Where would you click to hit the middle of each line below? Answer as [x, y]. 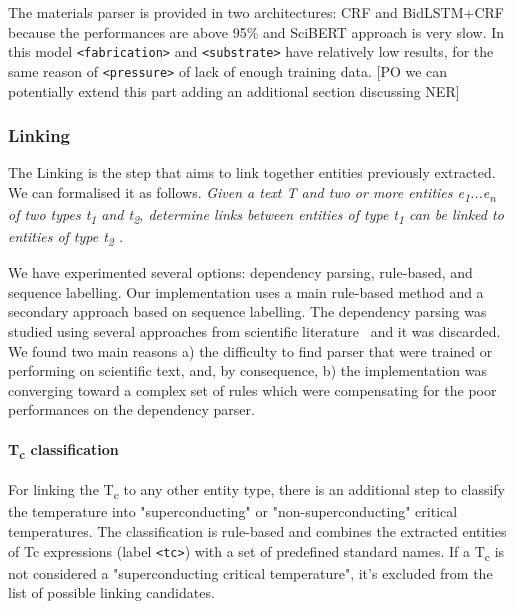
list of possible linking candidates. [111, 592]
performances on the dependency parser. [131, 409]
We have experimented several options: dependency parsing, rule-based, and [240, 272]
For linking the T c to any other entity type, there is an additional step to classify [257, 491]
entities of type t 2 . [66, 237]
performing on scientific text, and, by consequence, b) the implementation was [248, 370]
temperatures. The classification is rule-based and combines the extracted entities [257, 531]
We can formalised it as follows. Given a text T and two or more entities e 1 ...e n [252, 193]
